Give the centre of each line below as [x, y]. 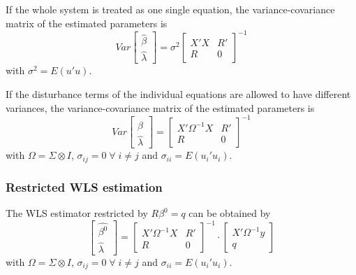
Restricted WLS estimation [84, 186]
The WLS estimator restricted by [77, 213]
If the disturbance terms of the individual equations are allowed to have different [178, 94]
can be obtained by [230, 213]
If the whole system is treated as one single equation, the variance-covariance [170, 9]
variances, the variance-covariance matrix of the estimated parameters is [160, 107]
